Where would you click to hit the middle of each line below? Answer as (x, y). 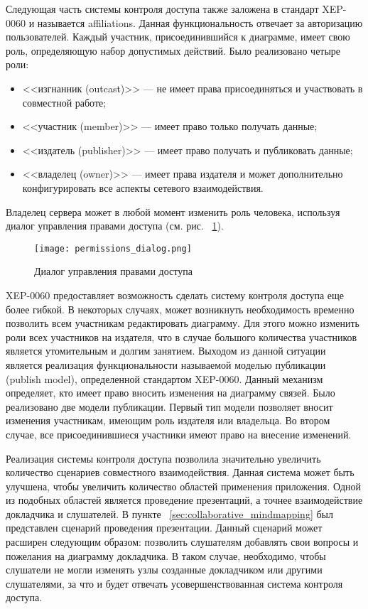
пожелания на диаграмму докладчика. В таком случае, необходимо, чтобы (166, 555)
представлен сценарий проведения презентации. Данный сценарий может (164, 528)
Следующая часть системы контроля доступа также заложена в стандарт (162, 9)
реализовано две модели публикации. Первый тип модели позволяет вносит (169, 406)
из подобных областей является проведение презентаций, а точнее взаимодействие (184, 500)
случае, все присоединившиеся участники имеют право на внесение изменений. (179, 434)
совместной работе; (64, 102)
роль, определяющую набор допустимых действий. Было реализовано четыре (173, 50)
